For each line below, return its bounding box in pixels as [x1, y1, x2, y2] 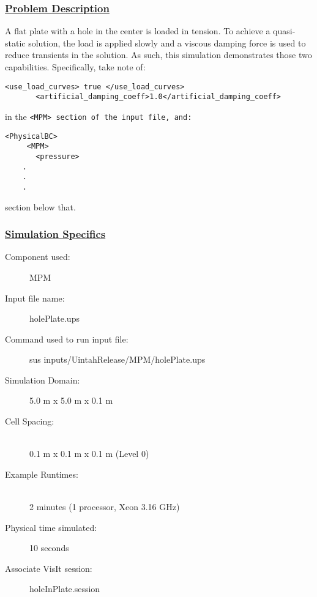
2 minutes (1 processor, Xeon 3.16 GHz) [29, 500, 180, 513]
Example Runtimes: [5, 467, 78, 480]
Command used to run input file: [5, 332, 129, 345]
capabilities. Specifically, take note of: [5, 61, 146, 73]
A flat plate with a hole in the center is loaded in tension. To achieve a [5, 24, 270, 37]
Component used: [5, 250, 70, 263]
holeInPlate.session [29, 582, 100, 595]
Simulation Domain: [5, 373, 80, 386]
